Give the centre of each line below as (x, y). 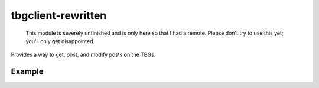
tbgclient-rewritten (59, 15)
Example (27, 72)
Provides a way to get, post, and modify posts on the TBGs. (83, 55)
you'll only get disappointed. (60, 41)
